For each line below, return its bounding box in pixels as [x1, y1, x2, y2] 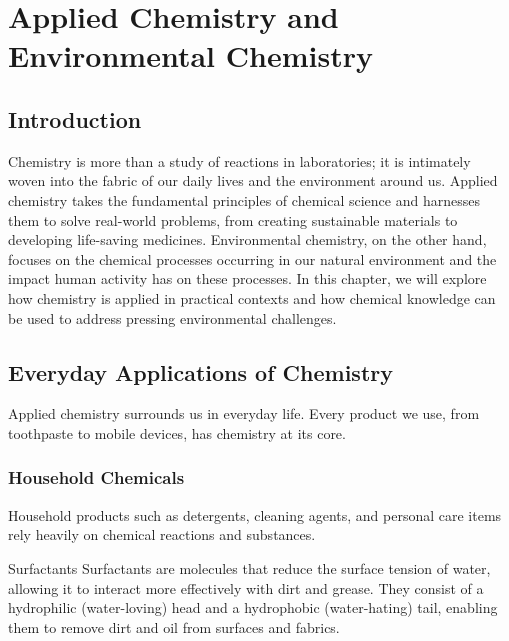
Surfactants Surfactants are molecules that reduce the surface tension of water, [8, 557, 491, 578]
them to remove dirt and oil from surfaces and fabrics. [8, 616, 340, 637]
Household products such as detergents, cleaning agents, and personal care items [8, 504, 502, 525]
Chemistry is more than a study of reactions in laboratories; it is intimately [8, 150, 471, 171]
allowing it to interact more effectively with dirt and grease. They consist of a [8, 577, 484, 598]
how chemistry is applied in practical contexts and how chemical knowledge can [8, 287, 496, 308]
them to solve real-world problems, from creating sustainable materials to [8, 209, 458, 230]
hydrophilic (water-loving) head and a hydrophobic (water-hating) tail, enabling [8, 597, 498, 618]
